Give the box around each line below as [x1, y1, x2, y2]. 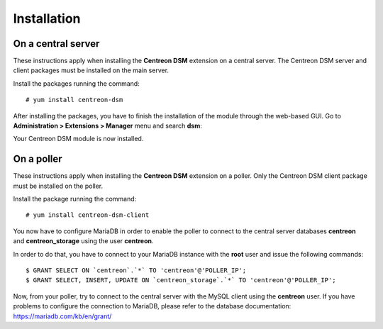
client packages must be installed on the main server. [13, 66, 170, 74]
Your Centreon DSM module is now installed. [13, 135, 144, 143]
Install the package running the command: [13, 195, 137, 203]
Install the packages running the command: [13, 79, 140, 88]
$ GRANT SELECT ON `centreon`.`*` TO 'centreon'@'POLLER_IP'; [26, 267, 247, 274]
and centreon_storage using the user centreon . [13, 237, 154, 245]
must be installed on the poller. [13, 182, 104, 190]
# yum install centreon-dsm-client [26, 211, 150, 219]
